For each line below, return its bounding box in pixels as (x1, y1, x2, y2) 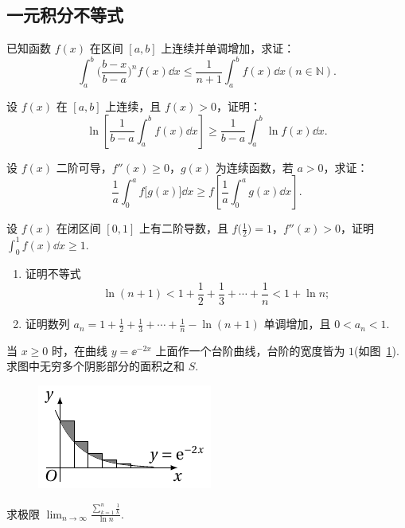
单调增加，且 (263, 315, 331, 332)
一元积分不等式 (6, 2, 123, 27)
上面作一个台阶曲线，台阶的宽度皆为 (155, 342, 345, 358)
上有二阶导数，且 (138, 220, 228, 237)
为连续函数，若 (215, 158, 294, 175)
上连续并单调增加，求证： (161, 40, 295, 57)
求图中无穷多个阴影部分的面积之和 (6, 358, 185, 374)
